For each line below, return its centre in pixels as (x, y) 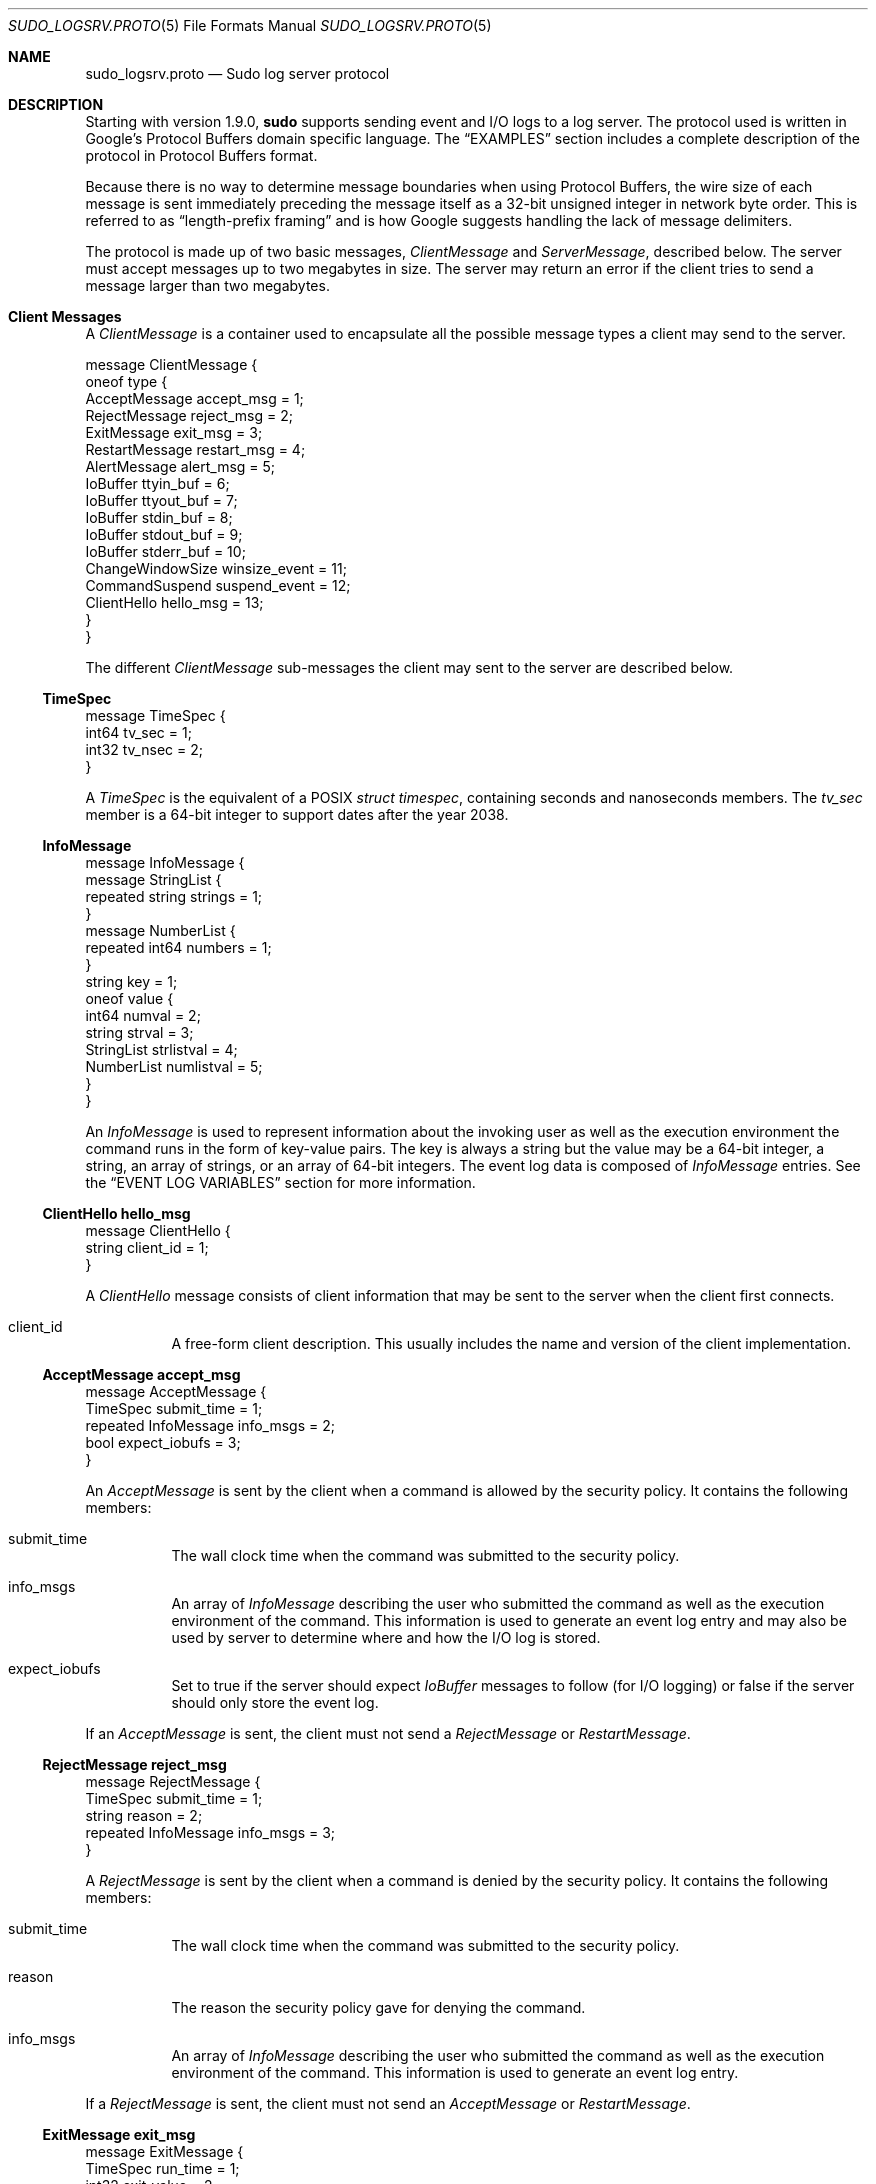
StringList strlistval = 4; (161, 1049)
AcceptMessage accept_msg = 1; (194, 398)
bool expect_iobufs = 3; (163, 1442)
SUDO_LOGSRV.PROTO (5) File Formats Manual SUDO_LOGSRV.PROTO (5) (250, 25)
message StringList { (153, 879)
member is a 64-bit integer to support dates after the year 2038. (297, 814)
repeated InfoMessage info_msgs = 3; (210, 1832)
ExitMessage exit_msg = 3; (174, 432)
